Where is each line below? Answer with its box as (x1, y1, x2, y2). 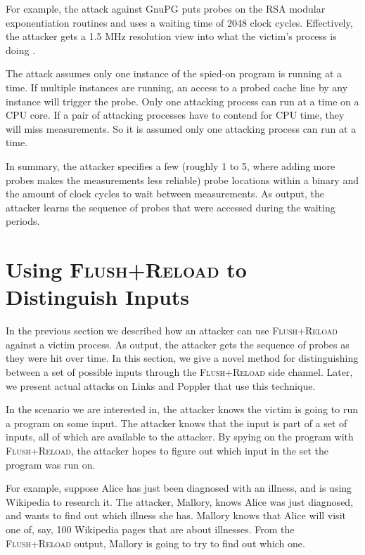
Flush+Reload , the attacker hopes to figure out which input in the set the (6, 443, 329, 457)
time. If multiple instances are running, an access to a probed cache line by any (6, 79, 348, 94)
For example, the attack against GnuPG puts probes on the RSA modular (6, 1, 326, 15)
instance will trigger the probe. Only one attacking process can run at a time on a (6, 93, 359, 108)
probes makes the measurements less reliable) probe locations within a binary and (6, 172, 359, 187)
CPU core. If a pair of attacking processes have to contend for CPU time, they (6, 107, 345, 122)
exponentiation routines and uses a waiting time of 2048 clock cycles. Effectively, (6, 15, 353, 30)
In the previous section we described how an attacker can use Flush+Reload (6, 323, 338, 338)
